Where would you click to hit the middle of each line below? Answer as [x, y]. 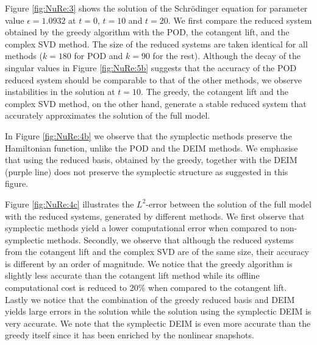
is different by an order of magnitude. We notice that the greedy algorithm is [149, 263]
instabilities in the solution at [60, 92]
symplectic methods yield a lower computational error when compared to [141, 228]
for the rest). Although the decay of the [227, 56]
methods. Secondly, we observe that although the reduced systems [170, 239]
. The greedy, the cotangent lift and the [215, 92]
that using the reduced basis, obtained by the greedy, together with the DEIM [151, 160]
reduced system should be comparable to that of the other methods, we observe [154, 79]
